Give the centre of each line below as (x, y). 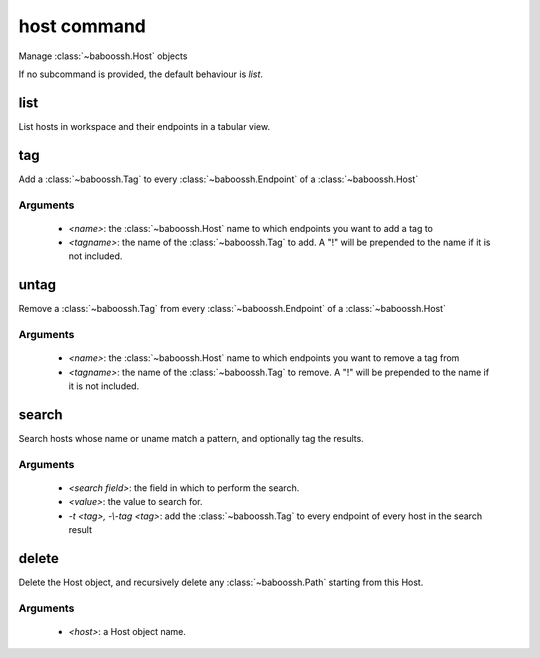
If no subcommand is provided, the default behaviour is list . (141, 74)
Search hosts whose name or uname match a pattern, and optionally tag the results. (191, 439)
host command (82, 26)
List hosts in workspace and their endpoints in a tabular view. (144, 126)
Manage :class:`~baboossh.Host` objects (103, 56)
